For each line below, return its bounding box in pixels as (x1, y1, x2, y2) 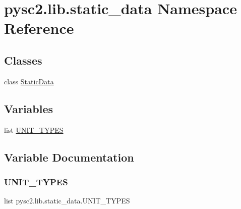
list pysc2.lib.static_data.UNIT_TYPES (4, 195, 130, 206)
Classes (4, 52, 42, 68)
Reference (4, 18, 74, 38)
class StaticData (4, 76, 54, 86)
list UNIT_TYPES (4, 124, 64, 135)
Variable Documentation (4, 149, 134, 165)
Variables (4, 100, 53, 116)
